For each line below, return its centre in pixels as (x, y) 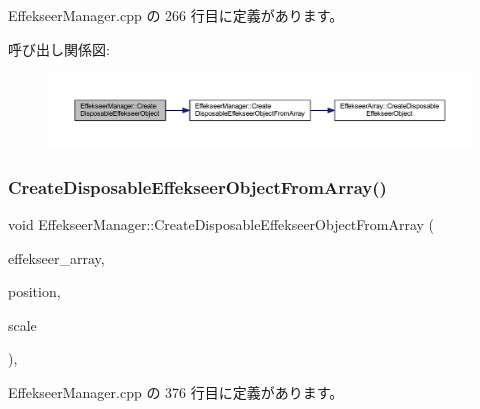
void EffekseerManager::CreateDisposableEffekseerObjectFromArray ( (221, 223)
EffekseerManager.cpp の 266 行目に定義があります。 (176, 15)
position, (34, 291)
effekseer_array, (56, 257)
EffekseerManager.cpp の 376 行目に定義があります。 (176, 391)
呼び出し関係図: (59, 48)
